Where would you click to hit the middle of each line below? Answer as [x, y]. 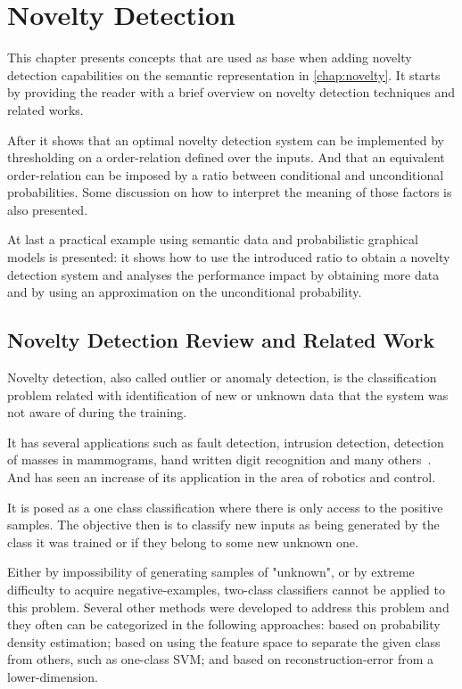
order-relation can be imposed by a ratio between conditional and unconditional [226, 174]
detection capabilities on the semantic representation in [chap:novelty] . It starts [224, 74]
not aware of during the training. [97, 412]
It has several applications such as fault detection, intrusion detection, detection [226, 442]
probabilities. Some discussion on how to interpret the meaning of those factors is [230, 192]
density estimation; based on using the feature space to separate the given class [224, 641]
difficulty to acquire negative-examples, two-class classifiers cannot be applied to [226, 589]
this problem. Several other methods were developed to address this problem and [228, 607]
